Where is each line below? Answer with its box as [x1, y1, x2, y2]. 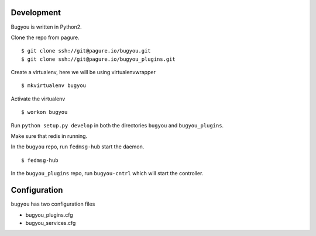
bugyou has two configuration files [11, 200, 95, 207]
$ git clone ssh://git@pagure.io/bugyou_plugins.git [21, 55, 176, 63]
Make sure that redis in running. [11, 133, 88, 140]
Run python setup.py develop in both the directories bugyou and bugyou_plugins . [11, 122, 224, 129]
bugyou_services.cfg [25, 219, 76, 226]
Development [11, 8, 61, 18]
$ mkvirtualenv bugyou [21, 82, 87, 89]
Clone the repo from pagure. [11, 34, 80, 41]
